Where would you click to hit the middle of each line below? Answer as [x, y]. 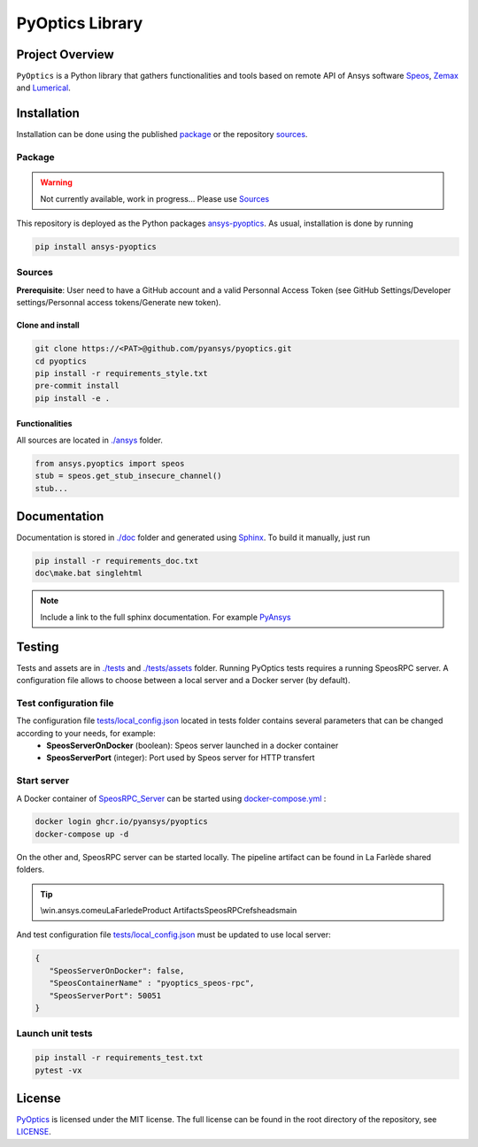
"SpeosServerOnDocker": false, [117, 970]
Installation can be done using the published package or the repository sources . [162, 135]
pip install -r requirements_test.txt [119, 1058]
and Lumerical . [43, 88]
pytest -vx [58, 1070]
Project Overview [65, 54]
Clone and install [48, 325]
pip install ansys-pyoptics [96, 247]
